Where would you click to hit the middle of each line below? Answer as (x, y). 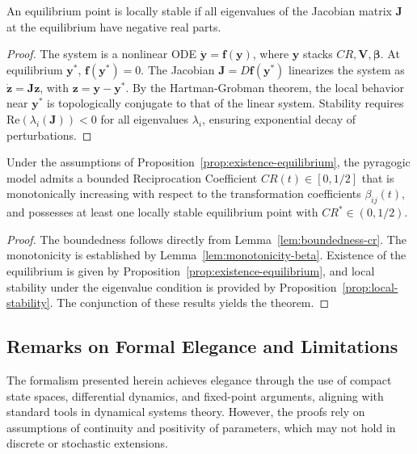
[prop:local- (370, 286)
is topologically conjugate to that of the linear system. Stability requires (225, 103)
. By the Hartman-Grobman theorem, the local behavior (265, 87)
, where (271, 54)
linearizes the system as (347, 69)
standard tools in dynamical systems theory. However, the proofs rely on (186, 412)
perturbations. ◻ (49, 135)
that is (378, 177)
